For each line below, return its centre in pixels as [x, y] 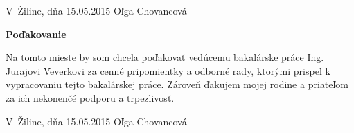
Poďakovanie [36, 34]
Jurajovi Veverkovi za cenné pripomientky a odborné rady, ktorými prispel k [168, 70]
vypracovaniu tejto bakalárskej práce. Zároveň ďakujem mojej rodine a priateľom [177, 84]
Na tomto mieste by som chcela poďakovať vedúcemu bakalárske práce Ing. [165, 57]
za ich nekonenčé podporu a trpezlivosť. [90, 97]
